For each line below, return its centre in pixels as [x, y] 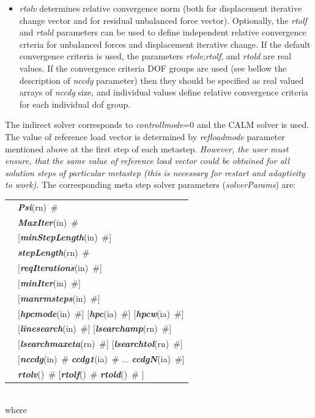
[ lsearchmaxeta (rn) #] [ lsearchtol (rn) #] [100, 344]
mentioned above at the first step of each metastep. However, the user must [147, 148]
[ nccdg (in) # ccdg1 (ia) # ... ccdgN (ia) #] [101, 359]
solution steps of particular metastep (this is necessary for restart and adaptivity [155, 172]
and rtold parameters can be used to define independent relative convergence [163, 32]
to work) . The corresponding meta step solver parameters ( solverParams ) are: [150, 185]
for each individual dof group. [75, 104]
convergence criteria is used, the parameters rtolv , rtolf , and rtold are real [155, 56]
